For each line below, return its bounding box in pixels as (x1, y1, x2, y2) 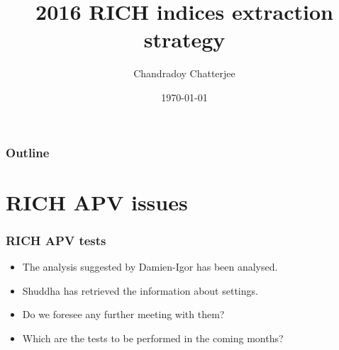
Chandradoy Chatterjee (133, 66, 235, 81)
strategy (143, 25, 226, 54)
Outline (6, 143, 50, 161)
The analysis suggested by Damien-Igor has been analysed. (22, 259, 278, 274)
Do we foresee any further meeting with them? (22, 307, 225, 322)
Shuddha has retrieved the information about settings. (22, 283, 258, 298)
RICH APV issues (6, 187, 188, 216)
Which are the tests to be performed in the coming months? (22, 330, 284, 345)
